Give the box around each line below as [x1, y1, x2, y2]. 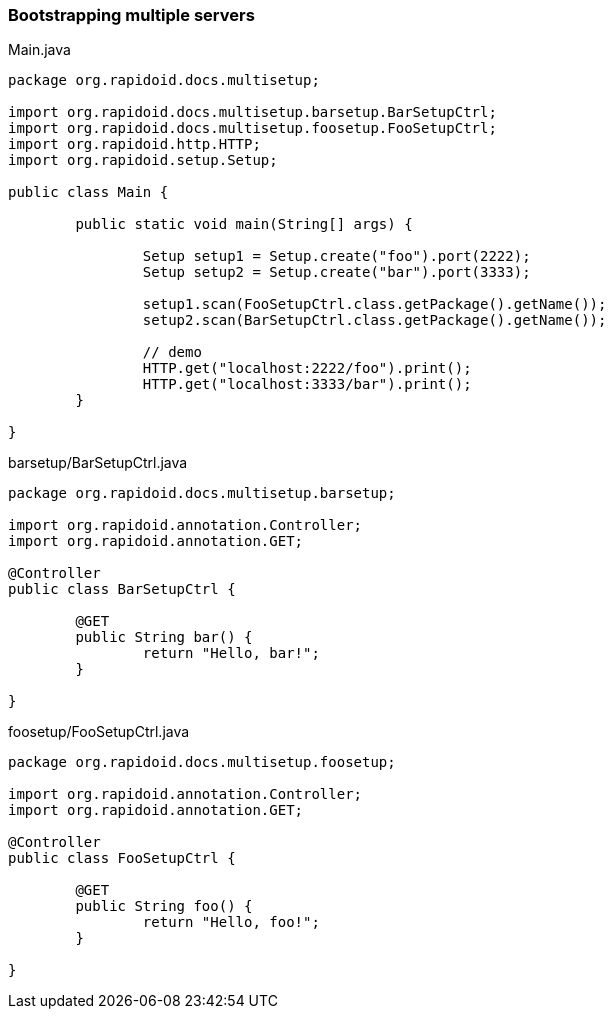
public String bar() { [75, 629, 253, 646]
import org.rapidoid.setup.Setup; [8, 152, 278, 169]
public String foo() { [75, 898, 253, 915]
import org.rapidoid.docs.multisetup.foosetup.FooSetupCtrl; [8, 120, 497, 137]
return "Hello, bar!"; [142, 645, 320, 662]
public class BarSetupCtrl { [8, 581, 236, 598]
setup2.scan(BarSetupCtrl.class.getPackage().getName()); [142, 312, 607, 329]
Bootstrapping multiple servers [8, 5, 255, 25]
